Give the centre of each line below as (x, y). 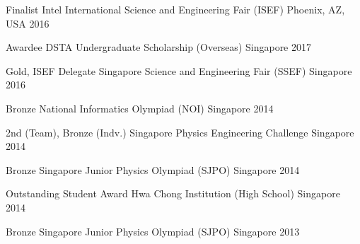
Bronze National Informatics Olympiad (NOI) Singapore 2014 (140, 108)
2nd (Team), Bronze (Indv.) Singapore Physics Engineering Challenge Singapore (180, 132)
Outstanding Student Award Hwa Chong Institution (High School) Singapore (173, 193)
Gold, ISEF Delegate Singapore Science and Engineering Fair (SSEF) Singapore (179, 70)
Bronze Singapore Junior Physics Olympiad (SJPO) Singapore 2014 (153, 169)
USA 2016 (28, 23)
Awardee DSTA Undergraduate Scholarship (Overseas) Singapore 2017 (159, 47)
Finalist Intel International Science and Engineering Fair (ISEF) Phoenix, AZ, (175, 9)
